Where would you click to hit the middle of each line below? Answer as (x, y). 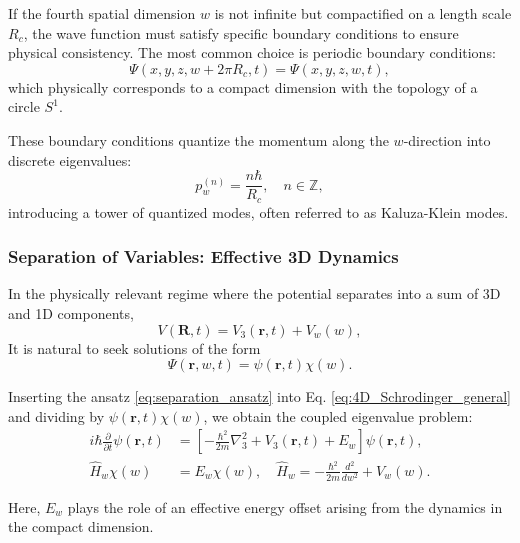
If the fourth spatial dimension (102, 13)
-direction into (447, 139)
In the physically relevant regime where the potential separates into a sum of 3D (254, 293)
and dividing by (56, 415)
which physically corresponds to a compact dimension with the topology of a (243, 86)
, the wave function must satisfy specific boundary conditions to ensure (241, 32)
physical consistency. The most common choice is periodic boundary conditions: (252, 52)
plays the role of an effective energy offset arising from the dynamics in (285, 506)
